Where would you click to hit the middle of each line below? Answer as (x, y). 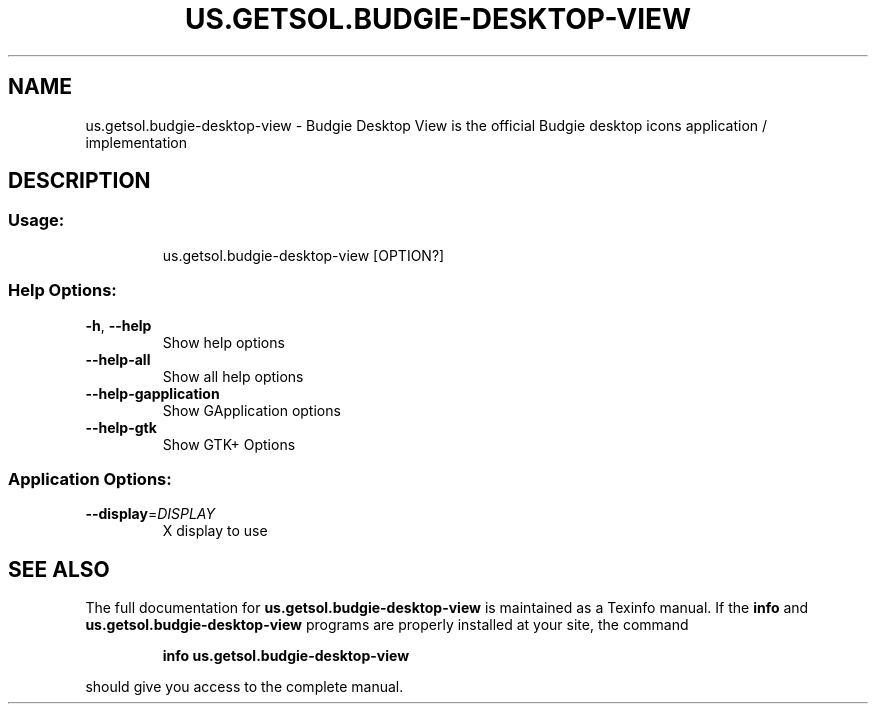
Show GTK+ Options (229, 444)
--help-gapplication (152, 393)
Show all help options (233, 376)
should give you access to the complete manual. (244, 687)
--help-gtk (121, 427)
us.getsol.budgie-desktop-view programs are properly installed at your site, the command (387, 625)
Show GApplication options (251, 410)
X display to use (215, 531)
